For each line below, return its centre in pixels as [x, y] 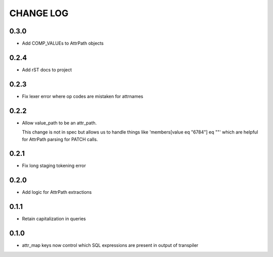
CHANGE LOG [39, 13]
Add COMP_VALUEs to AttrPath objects [63, 44]
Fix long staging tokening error [54, 166]
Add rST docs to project [47, 70]
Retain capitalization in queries [54, 219]
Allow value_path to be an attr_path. [59, 123]
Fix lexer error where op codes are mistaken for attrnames [83, 96]
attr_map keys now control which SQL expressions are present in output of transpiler [110, 245]
